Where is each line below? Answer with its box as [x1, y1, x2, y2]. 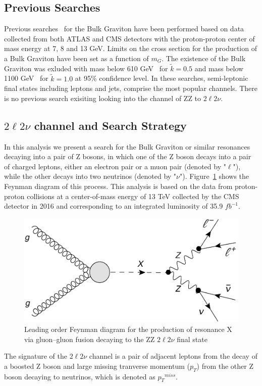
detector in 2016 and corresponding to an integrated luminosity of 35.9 [4, 201, 223, 211]
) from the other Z [196, 360, 254, 371]
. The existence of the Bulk [162, 53, 246, 63]
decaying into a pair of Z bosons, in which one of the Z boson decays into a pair [4, 151, 251, 162]
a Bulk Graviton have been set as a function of [4, 53, 149, 63]
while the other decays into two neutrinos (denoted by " [4, 171, 177, 181]
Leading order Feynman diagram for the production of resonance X [24, 324, 232, 334]
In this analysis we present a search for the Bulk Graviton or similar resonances [4, 141, 250, 152]
